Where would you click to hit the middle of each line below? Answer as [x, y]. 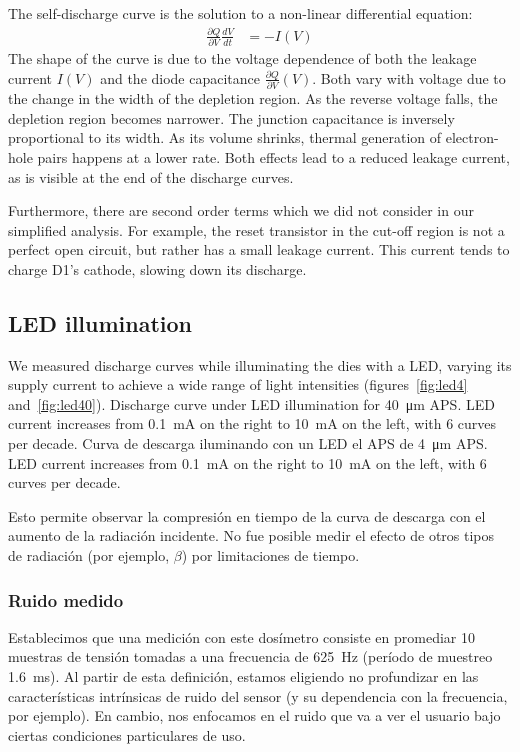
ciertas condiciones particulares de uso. [127, 734]
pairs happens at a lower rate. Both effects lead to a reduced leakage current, [273, 156]
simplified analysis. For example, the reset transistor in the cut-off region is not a [256, 229]
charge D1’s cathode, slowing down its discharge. [157, 268]
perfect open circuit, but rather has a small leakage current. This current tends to [259, 249]
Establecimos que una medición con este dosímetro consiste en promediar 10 [241, 636]
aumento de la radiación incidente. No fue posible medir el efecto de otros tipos [251, 535]
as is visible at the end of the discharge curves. [151, 176]
